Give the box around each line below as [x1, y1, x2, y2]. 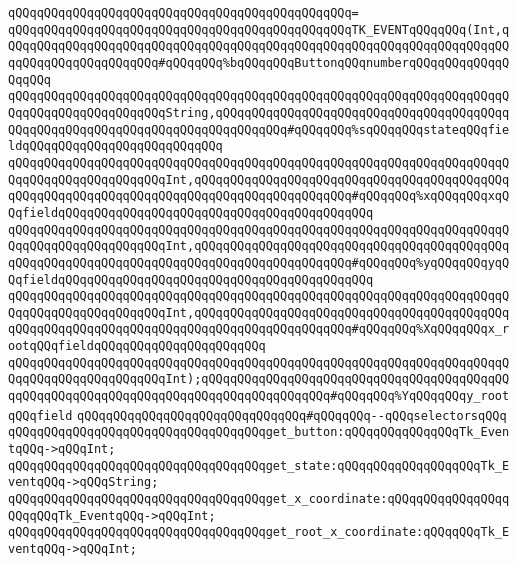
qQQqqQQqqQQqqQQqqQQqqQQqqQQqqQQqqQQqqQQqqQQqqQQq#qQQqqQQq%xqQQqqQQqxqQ [8, 189, 510, 204]
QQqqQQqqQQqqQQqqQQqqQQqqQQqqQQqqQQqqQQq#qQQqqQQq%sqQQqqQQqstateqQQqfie [8, 122, 510, 137]
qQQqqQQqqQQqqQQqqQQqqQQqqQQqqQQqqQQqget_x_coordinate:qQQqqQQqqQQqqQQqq [8, 492, 510, 507]
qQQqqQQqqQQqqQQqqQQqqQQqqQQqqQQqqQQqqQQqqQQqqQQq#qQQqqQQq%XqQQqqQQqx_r [8, 322, 510, 337]
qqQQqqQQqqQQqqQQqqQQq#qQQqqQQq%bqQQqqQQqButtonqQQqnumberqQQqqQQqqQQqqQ [8, 55, 510, 70]
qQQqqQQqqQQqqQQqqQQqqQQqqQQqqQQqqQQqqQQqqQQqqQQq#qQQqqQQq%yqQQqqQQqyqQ [8, 255, 510, 270]
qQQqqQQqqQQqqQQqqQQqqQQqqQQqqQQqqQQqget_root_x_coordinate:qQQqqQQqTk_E [8, 525, 510, 540]
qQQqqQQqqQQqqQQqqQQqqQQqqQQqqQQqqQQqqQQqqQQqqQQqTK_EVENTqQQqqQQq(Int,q [8, 22, 510, 37]
